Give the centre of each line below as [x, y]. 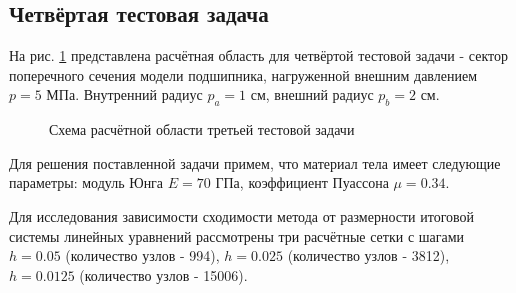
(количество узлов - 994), [142, 255]
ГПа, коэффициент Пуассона [302, 182]
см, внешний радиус [312, 94]
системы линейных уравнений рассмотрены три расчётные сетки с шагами [237, 235]
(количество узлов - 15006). [163, 274]
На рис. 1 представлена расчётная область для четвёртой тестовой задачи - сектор [258, 55]
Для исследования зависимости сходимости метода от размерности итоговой [242, 215]
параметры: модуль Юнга [86, 182]
